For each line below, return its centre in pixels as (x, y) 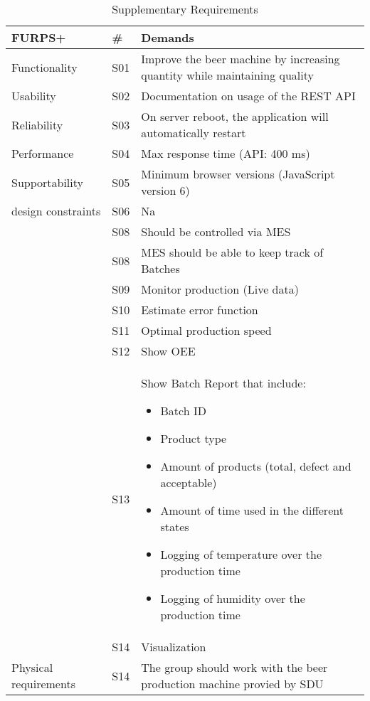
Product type (194, 438)
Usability (34, 96)
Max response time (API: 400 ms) (226, 153)
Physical (32, 667)
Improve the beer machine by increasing (240, 59)
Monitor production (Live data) (220, 289)
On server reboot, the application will (235, 116)
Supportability (47, 182)
